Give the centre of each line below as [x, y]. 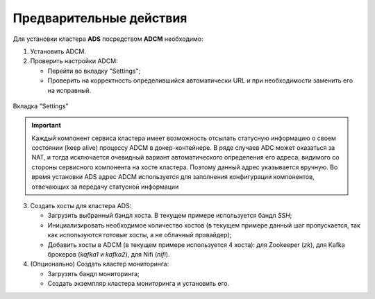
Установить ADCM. [58, 51]
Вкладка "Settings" [41, 106]
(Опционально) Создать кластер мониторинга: [100, 264]
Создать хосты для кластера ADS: [81, 206]
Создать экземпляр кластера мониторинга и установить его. [138, 284]
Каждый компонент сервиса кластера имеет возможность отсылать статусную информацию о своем [184, 138]
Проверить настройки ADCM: [74, 61]
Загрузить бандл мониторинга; [94, 273]
